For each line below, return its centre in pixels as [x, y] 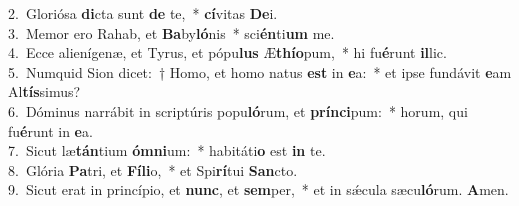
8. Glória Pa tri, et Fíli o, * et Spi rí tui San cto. [153, 169]
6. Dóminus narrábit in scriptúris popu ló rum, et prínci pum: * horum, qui [238, 110]
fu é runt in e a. [50, 130]
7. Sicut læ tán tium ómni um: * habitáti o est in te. [167, 150]
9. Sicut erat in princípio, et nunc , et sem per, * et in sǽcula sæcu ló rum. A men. [258, 189]
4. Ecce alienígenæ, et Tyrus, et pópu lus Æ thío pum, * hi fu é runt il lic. [227, 52]
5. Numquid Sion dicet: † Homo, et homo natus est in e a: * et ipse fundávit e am [260, 71]
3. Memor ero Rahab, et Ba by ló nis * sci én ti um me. [171, 32]
